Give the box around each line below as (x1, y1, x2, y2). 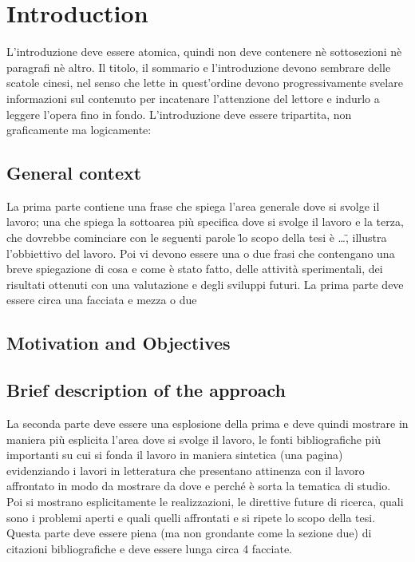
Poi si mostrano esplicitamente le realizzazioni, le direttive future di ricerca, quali (6, 493, 404, 509)
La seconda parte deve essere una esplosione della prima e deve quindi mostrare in (6, 415, 409, 432)
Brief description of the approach (6, 378, 286, 402)
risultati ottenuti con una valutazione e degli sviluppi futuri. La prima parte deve (6, 275, 404, 292)
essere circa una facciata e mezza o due (6, 291, 197, 308)
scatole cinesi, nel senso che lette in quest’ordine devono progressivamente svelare (6, 74, 403, 91)
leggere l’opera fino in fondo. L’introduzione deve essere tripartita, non (6, 105, 352, 122)
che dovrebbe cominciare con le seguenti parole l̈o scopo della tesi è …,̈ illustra (6, 229, 387, 246)
